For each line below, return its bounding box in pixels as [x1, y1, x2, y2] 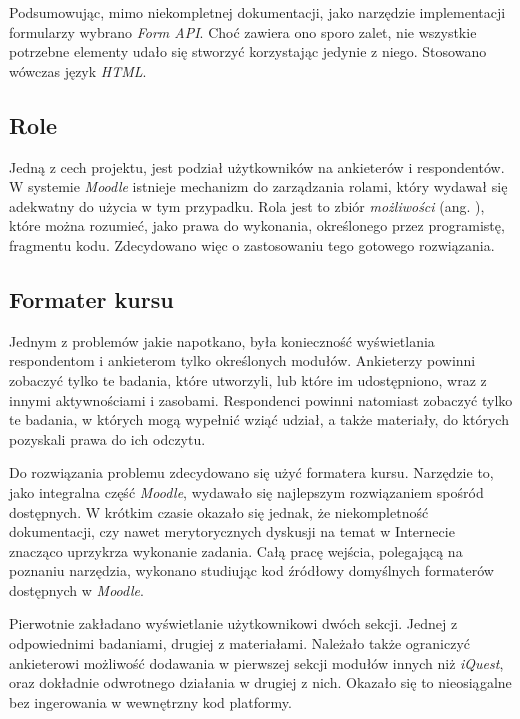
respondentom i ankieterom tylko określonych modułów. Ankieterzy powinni [9, 350, 476, 371]
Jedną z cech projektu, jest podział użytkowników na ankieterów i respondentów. [9, 156, 505, 177]
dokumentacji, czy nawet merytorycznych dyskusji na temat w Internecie [9, 521, 455, 542]
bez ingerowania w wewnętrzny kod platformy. [9, 691, 292, 712]
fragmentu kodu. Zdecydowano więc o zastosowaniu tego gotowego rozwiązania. [9, 234, 495, 255]
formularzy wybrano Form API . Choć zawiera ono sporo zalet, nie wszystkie [9, 21, 477, 42]
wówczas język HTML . [9, 60, 147, 81]
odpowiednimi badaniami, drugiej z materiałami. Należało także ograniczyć [9, 633, 471, 654]
